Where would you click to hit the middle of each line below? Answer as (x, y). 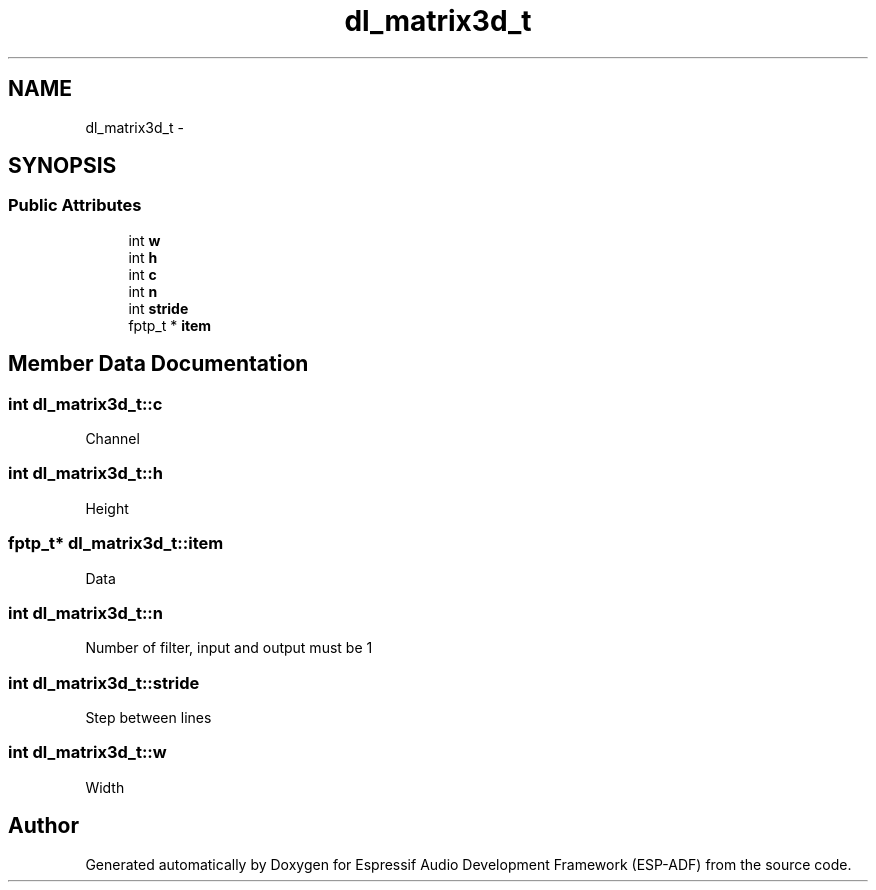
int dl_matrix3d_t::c (85, 403)
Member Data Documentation (158, 364)
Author (43, 826)
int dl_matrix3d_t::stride (104, 682)
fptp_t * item (170, 325)
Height (107, 508)
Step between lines (148, 718)
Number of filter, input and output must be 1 (229, 648)
